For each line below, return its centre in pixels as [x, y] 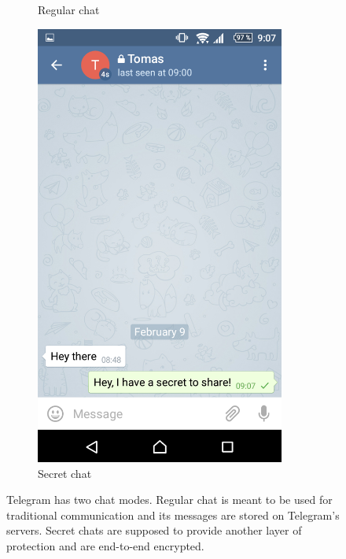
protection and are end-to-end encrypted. [105, 545]
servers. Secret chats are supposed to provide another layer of [154, 530]
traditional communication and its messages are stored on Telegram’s [173, 515]
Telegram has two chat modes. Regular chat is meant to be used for [169, 500]
